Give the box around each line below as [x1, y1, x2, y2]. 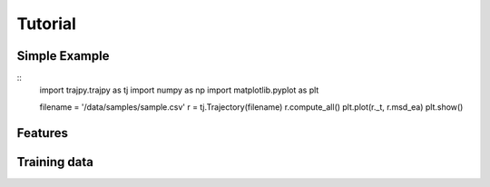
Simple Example [16, 48, 110, 64]
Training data [16, 154, 94, 170]
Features [16, 125, 68, 141]
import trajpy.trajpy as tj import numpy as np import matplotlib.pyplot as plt [39, 84, 319, 95]
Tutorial [16, 14, 77, 34]
